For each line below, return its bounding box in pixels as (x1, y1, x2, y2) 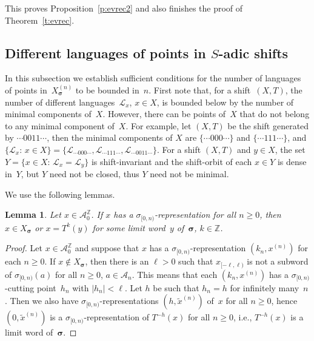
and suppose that (75, 241, 139, 254)
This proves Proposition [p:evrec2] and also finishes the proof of (5, 2, 243, 14)
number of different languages (5, 95, 115, 108)
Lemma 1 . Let (5, 208, 61, 221)
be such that (153, 281, 199, 294)
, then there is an (85, 255, 149, 268)
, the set (275, 143, 306, 155)
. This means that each (132, 268, 218, 280)
